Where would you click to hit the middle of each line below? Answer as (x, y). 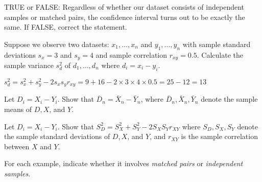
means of (18, 109)
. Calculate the (220, 54)
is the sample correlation (219, 136)
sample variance (29, 65)
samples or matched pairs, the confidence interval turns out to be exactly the (125, 17)
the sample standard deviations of (57, 136)
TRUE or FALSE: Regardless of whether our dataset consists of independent (124, 7)
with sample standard (217, 44)
